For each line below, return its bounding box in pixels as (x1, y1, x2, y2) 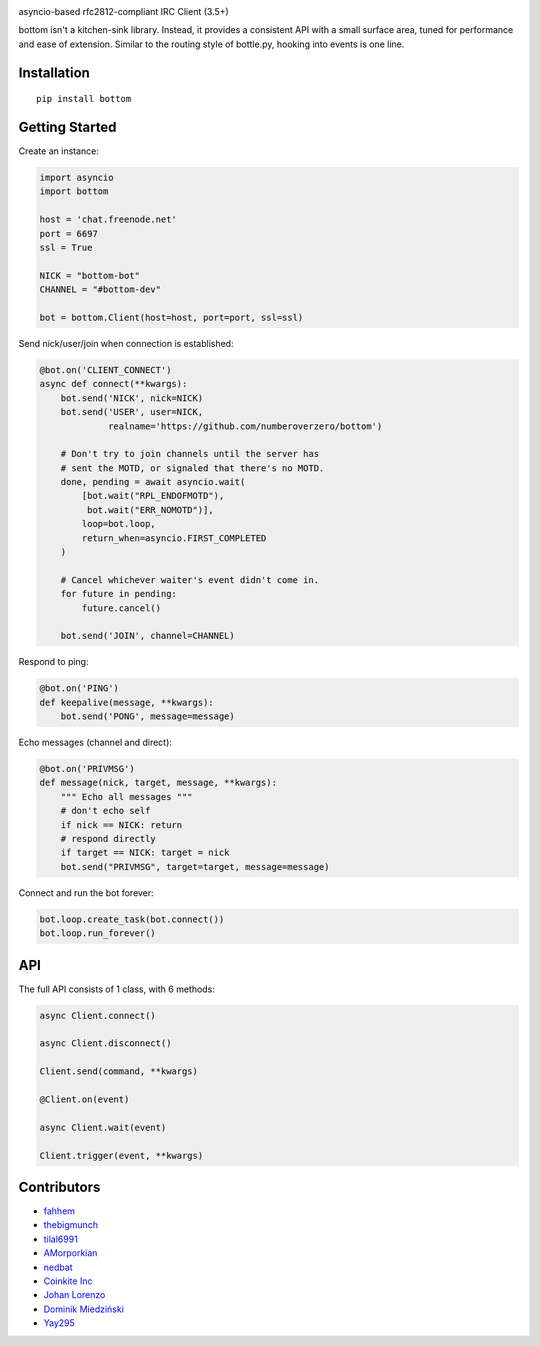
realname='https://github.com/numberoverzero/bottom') (108, 420, 383, 432)
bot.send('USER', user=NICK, (60, 406, 204, 418)
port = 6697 (39, 228, 99, 239)
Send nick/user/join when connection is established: (18, 337, 234, 349)
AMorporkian (43, 1247, 98, 1259)
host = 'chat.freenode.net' (39, 214, 177, 225)
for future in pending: (60, 588, 177, 600)
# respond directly (60, 833, 157, 845)
